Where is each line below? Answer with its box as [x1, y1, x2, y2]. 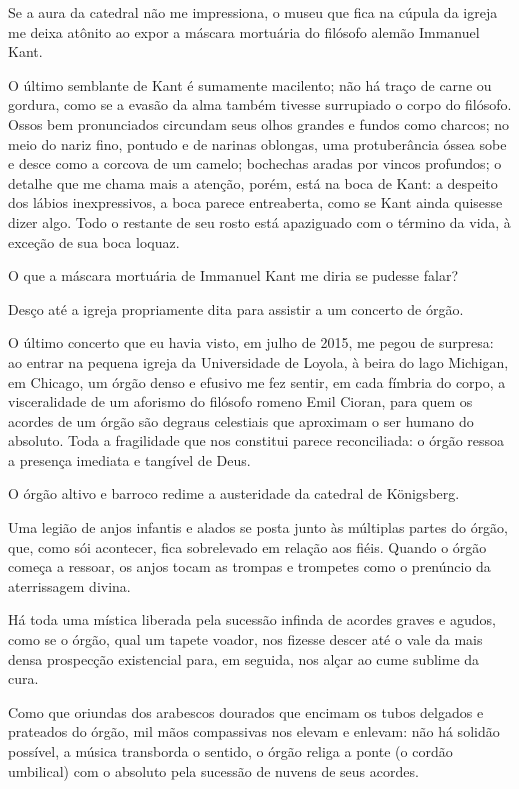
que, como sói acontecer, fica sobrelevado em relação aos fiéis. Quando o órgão [8, 536, 487, 557]
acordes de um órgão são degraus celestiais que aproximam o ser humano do [8, 410, 474, 431]
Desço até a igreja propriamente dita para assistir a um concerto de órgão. [8, 298, 464, 319]
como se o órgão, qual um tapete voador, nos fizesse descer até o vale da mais [8, 629, 483, 650]
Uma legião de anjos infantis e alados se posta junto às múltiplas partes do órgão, [8, 517, 509, 538]
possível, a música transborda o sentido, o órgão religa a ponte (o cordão [8, 741, 453, 761]
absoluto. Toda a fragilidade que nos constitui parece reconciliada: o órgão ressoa [8, 430, 505, 451]
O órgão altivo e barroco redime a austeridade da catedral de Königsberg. [8, 483, 460, 504]
